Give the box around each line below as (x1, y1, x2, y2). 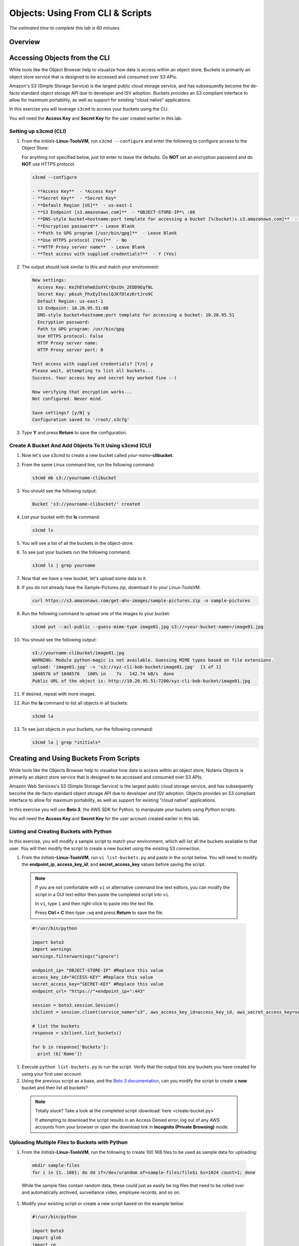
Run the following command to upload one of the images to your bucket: (21, 611, 170, 617)
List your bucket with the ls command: (21, 514, 101, 520)
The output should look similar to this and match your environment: (21, 264, 159, 270)
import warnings (32, 946, 72, 952)
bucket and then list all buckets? (21, 1085, 88, 1091)
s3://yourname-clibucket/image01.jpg (32, 650, 125, 656)
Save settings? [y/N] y (32, 410, 91, 416)
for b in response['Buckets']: (32, 1044, 109, 1050)
